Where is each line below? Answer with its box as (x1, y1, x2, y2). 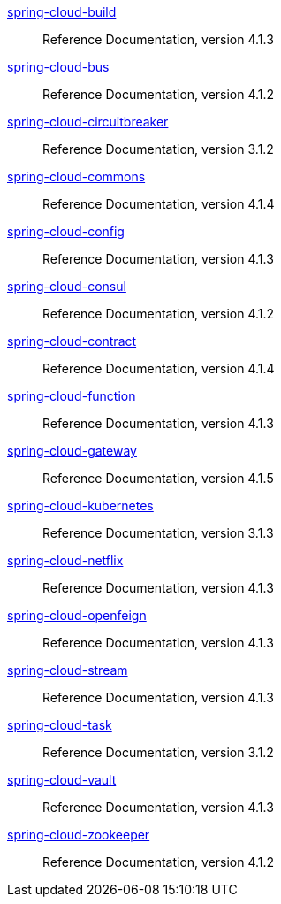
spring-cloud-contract (7, 333, 137, 349)
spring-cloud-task (7, 717, 112, 732)
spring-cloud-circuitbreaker (7, 114, 169, 129)
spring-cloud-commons (7, 169, 146, 184)
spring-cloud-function (7, 388, 136, 403)
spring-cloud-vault (7, 772, 117, 787)
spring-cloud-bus (7, 59, 110, 74)
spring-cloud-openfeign (7, 608, 147, 623)
